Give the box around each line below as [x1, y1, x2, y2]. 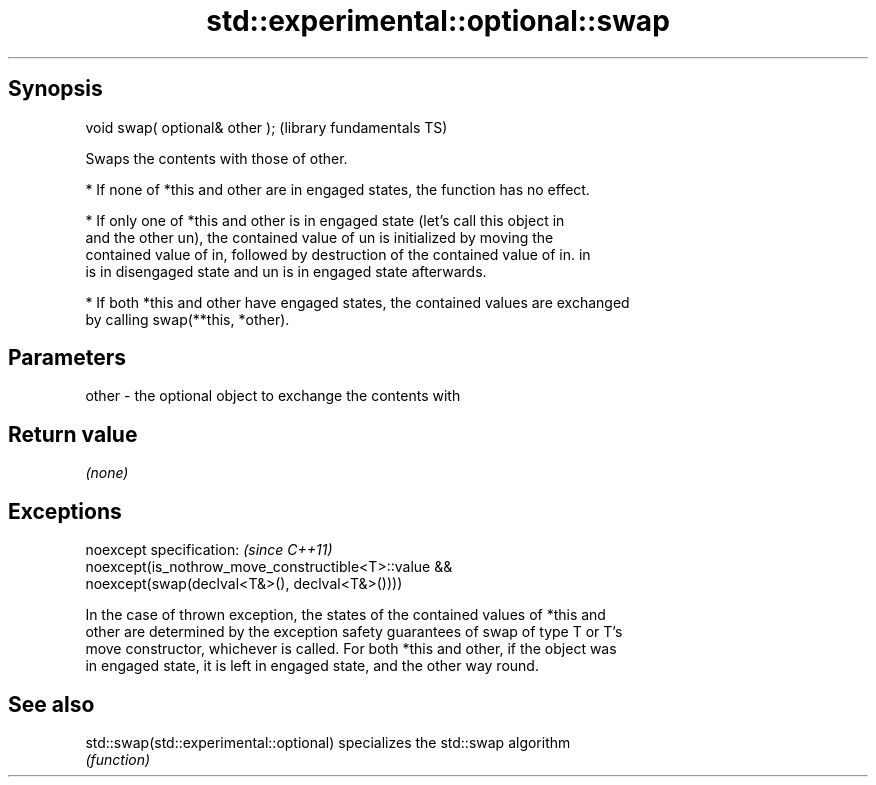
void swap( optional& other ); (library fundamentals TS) [85, 118, 448, 136]
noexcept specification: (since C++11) [85, 541, 333, 559]
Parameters [8, 345, 126, 371]
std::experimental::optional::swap [206, 4, 670, 38]
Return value [8, 421, 138, 447]
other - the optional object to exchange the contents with [85, 387, 461, 405]
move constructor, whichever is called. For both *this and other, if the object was [85, 640, 617, 658]
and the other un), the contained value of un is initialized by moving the [85, 228, 554, 246]
